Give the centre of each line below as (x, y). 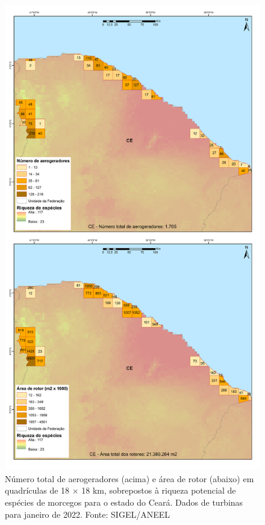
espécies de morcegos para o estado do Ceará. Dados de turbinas (124, 502)
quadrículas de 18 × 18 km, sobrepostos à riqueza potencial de (120, 490)
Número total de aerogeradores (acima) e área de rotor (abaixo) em (129, 478)
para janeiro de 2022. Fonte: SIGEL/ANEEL (87, 514)
